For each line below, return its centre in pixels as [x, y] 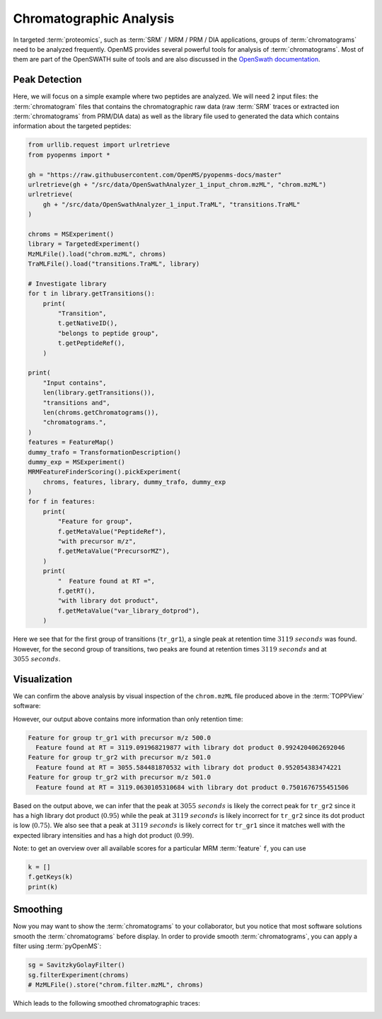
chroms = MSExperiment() [71, 234]
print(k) [43, 887]
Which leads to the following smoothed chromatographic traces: [107, 1003]
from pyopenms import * [69, 155]
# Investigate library [67, 284]
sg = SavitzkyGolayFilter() [76, 965]
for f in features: [62, 502]
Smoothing [38, 910]
